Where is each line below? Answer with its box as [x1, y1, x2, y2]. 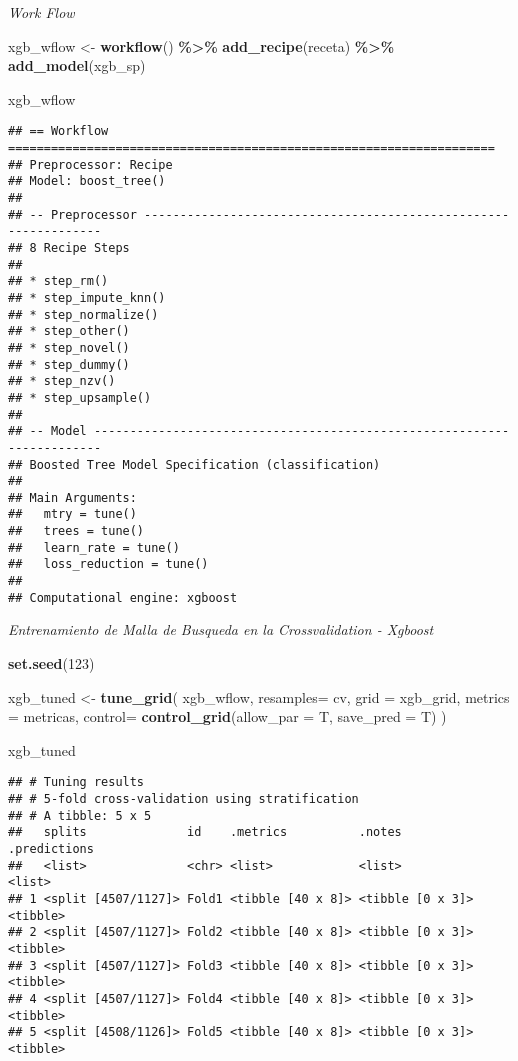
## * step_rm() [8, 274, 109, 289]
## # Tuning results [8, 775, 145, 790]
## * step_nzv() [8, 374, 116, 389]
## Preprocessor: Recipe [8, 157, 173, 172]
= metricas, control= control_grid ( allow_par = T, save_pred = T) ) [8, 706, 447, 727]
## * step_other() [8, 324, 130, 339]
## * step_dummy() [8, 357, 130, 372]
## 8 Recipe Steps [8, 240, 130, 255]
